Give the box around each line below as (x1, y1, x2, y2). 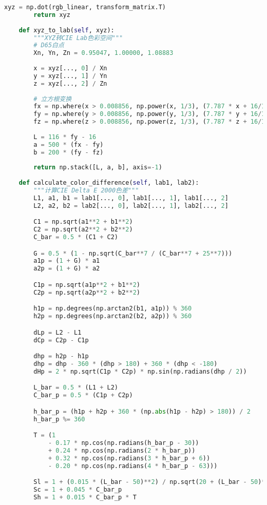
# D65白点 (33, 42, 64, 49)
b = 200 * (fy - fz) (33, 148, 104, 156)
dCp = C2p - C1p (33, 336, 89, 344)
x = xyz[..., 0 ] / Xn (33, 65, 107, 72)
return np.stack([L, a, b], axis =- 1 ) (33, 164, 162, 171)
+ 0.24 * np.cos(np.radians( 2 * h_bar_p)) (48, 446, 196, 454)
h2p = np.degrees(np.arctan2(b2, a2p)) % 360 (33, 313, 192, 320)
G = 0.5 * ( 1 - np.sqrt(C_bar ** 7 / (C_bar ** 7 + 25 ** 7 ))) (33, 249, 233, 257)
